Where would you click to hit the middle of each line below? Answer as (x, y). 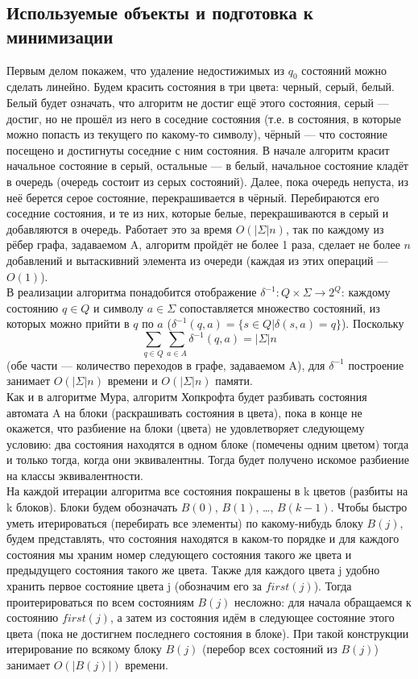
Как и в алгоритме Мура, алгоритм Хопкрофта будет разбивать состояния (187, 396)
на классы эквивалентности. (75, 475)
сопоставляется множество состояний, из (279, 307)
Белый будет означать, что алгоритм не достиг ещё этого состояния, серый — (198, 102)
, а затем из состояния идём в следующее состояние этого (252, 617)
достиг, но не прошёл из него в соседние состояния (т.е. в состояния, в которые (204, 118)
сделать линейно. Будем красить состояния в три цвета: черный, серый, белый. (201, 87)
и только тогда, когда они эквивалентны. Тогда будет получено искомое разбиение (208, 460)
